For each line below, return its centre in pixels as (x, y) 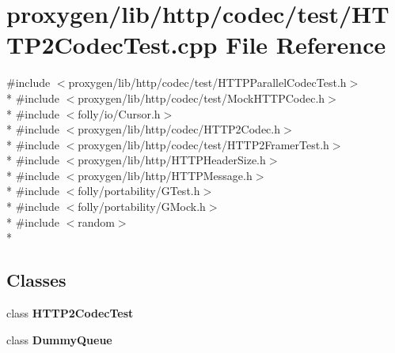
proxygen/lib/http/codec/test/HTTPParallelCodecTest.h (207, 83)
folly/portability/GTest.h (139, 191)
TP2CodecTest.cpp (112, 45)
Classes (36, 280)
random (96, 222)
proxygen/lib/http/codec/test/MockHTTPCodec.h (201, 98)
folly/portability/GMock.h (142, 207)
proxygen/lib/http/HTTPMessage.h (165, 175)
